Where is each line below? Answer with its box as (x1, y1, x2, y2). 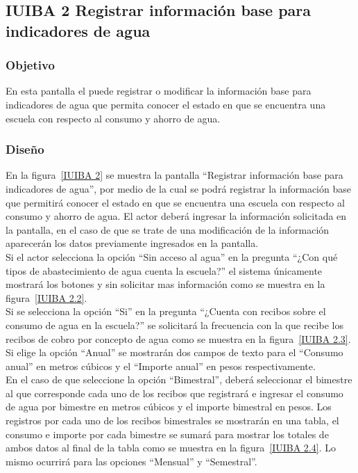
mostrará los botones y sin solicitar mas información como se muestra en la (6, 277, 325, 291)
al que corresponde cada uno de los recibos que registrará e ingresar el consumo (6, 385, 343, 400)
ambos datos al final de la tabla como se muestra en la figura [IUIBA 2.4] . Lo (6, 440, 336, 455)
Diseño (6, 141, 44, 158)
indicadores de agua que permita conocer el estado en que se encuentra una (6, 97, 326, 111)
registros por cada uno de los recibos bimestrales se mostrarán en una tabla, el (6, 413, 339, 428)
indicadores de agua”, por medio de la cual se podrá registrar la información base (6, 181, 351, 195)
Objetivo (6, 56, 55, 74)
